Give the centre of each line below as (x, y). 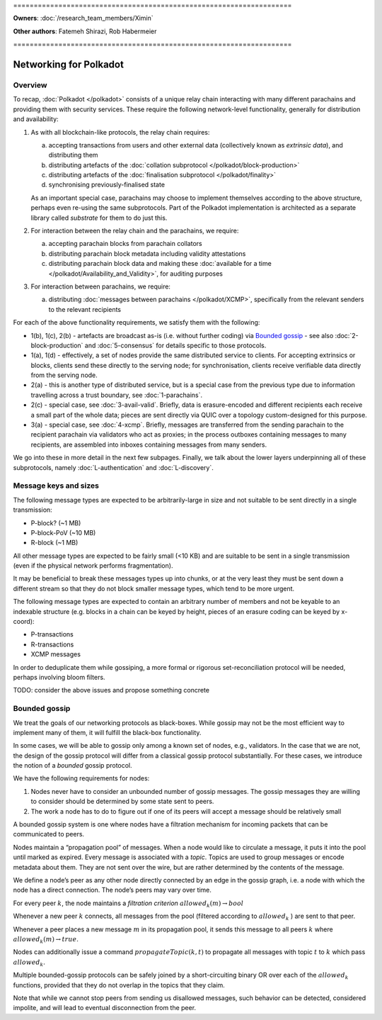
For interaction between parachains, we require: (101, 286)
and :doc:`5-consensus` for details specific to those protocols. (175, 345)
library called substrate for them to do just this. (99, 218)
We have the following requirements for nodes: (81, 778)
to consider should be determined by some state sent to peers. (122, 802)
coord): (24, 622)
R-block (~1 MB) (54, 543)
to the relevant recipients (85, 309)
